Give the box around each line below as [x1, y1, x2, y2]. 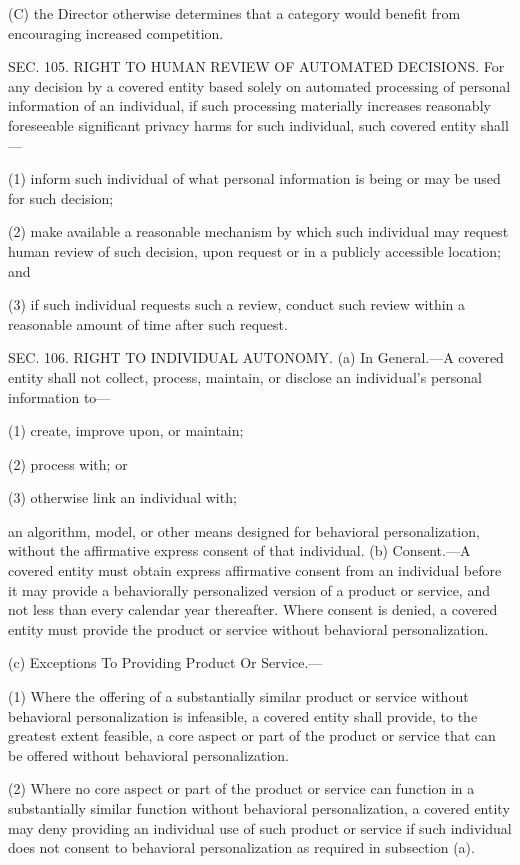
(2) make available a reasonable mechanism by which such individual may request [8, 221, 509, 242]
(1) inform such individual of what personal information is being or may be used [8, 168, 501, 189]
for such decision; [8, 187, 114, 208]
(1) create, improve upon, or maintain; [8, 420, 244, 441]
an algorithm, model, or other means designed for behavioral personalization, [8, 520, 480, 541]
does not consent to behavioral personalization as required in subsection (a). [8, 837, 475, 858]
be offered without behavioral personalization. [8, 744, 290, 765]
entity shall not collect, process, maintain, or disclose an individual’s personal [8, 366, 482, 387]
